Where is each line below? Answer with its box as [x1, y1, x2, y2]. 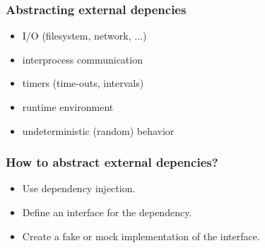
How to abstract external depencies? [6, 153, 218, 171]
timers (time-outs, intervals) [22, 76, 144, 90]
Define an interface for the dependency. [22, 205, 192, 219]
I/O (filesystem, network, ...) [22, 28, 147, 43]
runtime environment [22, 100, 114, 114]
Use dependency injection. [22, 181, 136, 196]
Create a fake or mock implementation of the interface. [22, 228, 260, 243]
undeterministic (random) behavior [22, 123, 175, 138]
